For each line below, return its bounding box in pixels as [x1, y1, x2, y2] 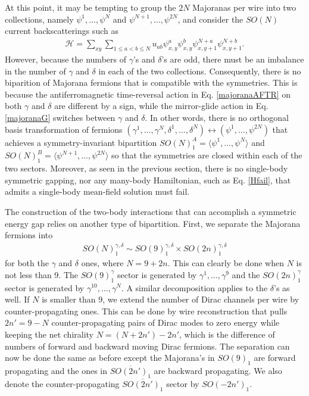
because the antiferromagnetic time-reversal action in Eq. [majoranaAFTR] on [5, 88, 291, 100]
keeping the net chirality [5, 328, 93, 340]
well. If [5, 293, 30, 305]
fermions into [5, 229, 53, 241]
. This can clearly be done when [167, 257, 284, 269]
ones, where [81, 257, 124, 269]
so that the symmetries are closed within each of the [111, 149, 302, 161]
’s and [133, 53, 155, 66]
